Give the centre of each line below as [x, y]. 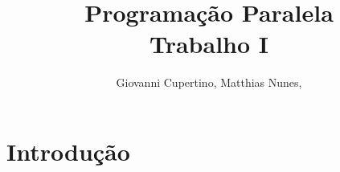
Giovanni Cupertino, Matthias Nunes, [209, 82]
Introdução [68, 151]
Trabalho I [209, 44]
